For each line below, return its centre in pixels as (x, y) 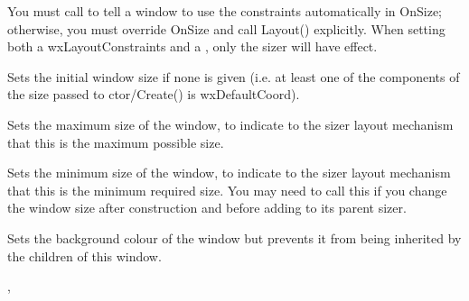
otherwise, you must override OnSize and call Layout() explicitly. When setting (226, 28)
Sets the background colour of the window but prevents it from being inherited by (234, 237)
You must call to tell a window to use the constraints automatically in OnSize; (225, 11)
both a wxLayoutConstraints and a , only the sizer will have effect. (192, 46)
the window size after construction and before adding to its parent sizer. (207, 208)
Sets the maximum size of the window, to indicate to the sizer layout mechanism (230, 124)
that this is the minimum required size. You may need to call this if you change (227, 190)
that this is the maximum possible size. (116, 142)
